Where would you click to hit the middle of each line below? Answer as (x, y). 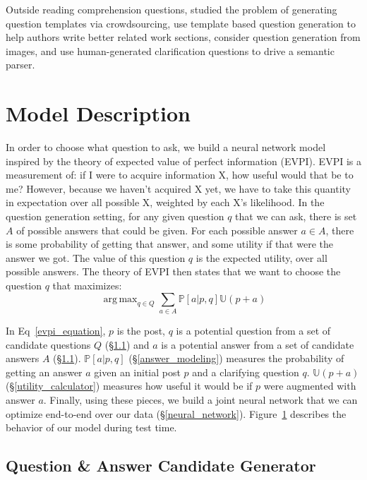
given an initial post (137, 372)
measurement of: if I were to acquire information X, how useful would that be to (180, 175)
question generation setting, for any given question (115, 216)
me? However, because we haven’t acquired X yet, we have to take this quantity (178, 188)
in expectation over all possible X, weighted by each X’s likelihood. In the (165, 202)
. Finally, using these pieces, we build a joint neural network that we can (200, 399)
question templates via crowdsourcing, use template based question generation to (181, 23)
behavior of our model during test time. (91, 427)
